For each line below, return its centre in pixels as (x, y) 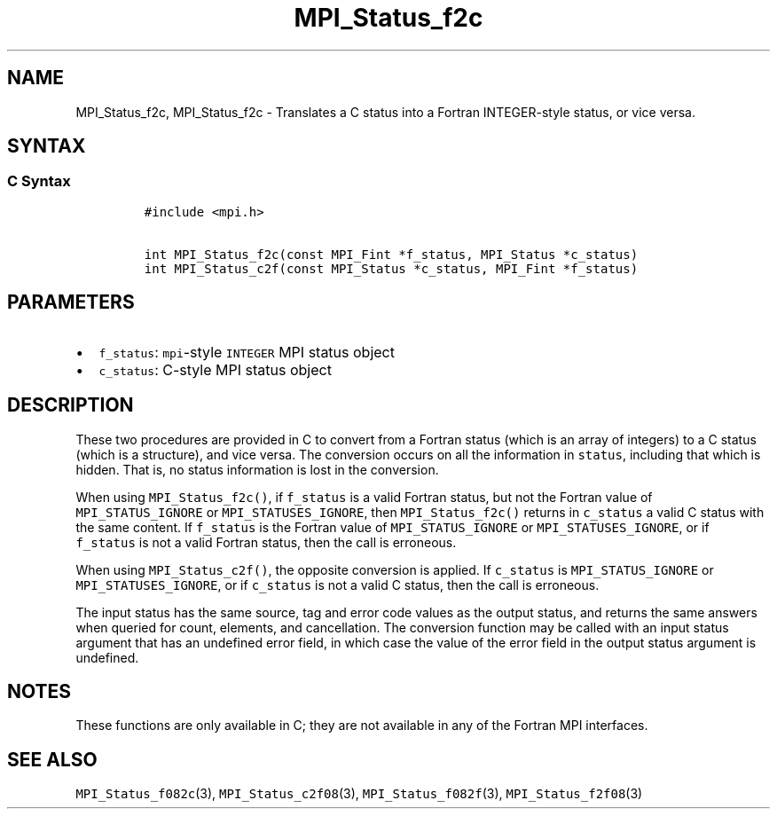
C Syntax (39, 181)
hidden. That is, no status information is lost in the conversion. (257, 469)
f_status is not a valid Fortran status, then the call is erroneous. (266, 542)
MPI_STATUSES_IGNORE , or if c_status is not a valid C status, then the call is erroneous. (337, 585)
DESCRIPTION (71, 405)
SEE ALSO (52, 759)
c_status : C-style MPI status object (215, 369)
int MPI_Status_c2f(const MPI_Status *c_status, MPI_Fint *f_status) (391, 268)
